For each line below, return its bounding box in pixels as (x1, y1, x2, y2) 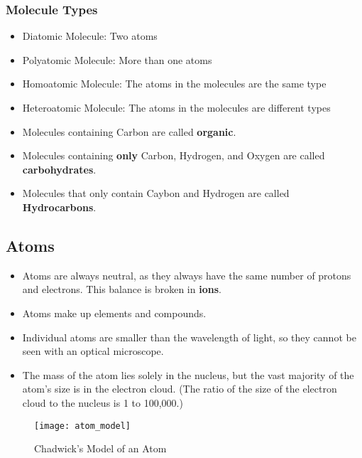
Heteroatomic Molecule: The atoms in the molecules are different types (22, 100, 331, 114)
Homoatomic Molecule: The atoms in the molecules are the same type (22, 76, 327, 91)
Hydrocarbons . (22, 199, 97, 214)
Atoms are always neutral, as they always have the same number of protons (22, 267, 351, 282)
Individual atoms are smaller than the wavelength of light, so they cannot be (22, 329, 356, 344)
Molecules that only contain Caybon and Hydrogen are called (22, 186, 290, 201)
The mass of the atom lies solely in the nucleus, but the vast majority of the (22, 367, 354, 382)
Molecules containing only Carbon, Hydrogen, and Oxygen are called (22, 148, 325, 163)
